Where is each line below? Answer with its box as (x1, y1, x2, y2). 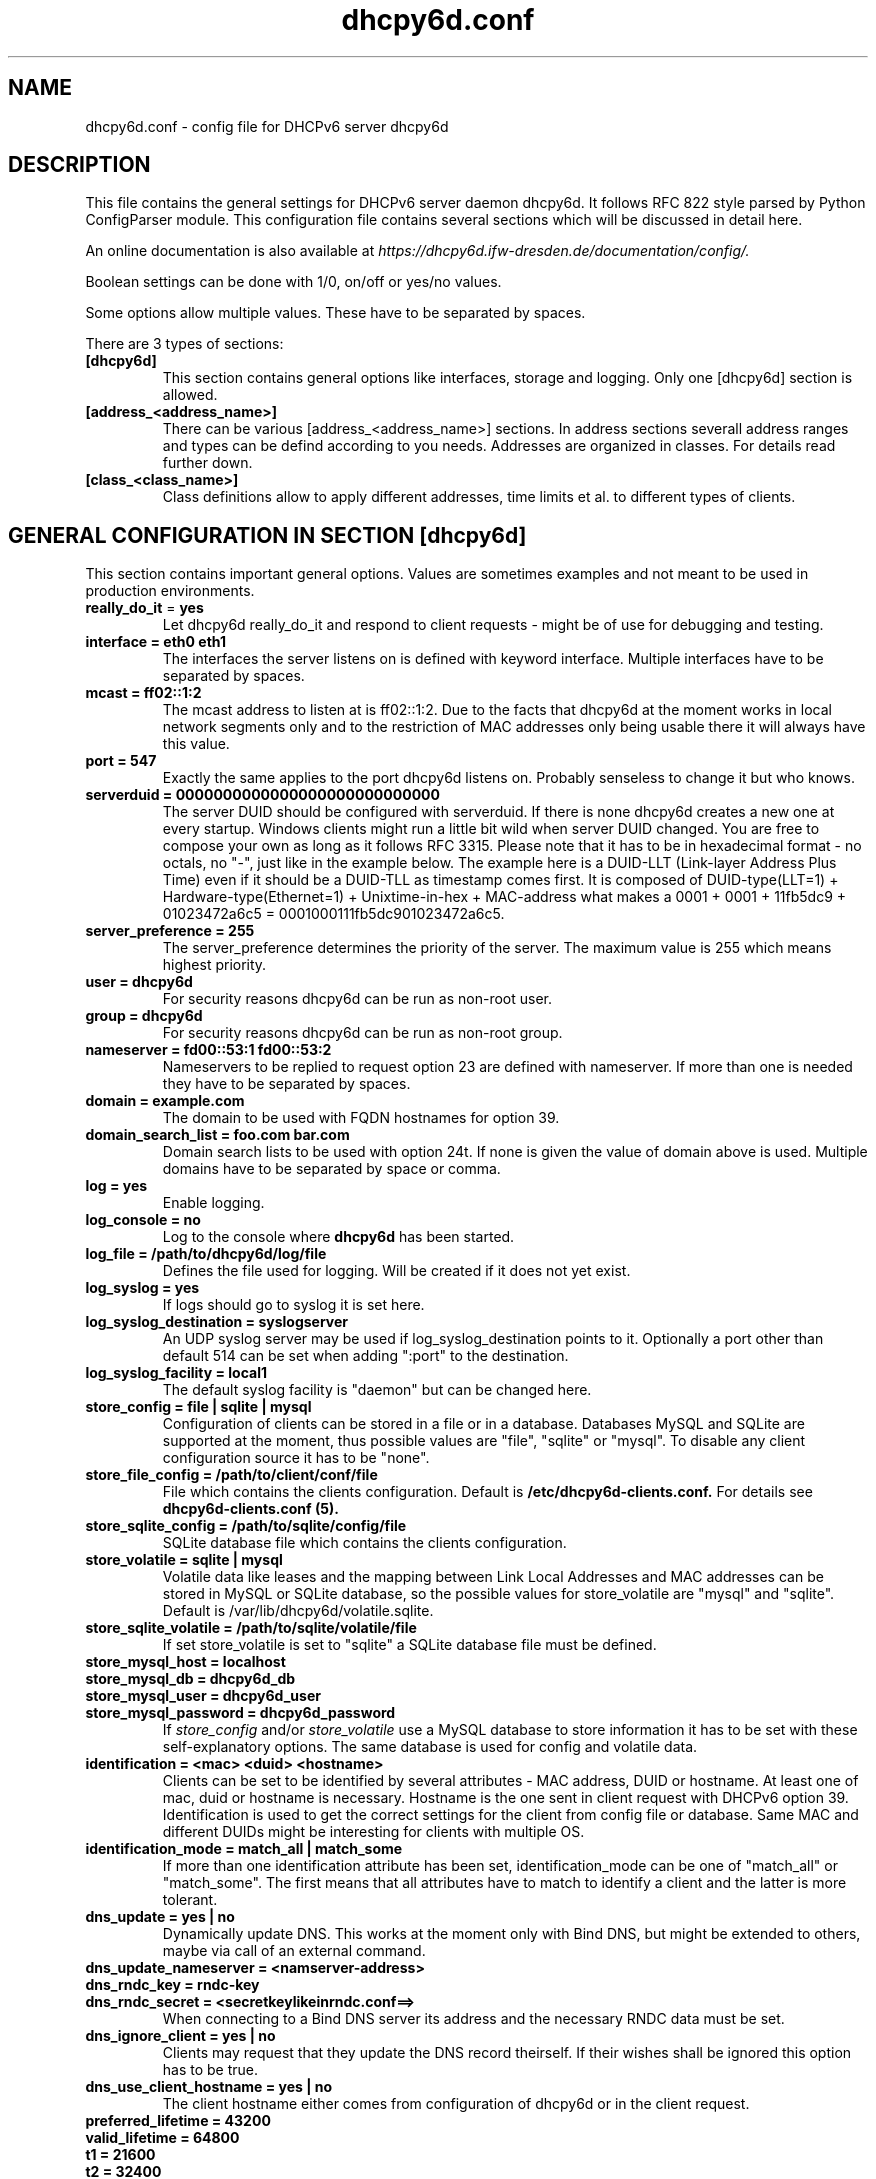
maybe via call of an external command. (162, 1942, 426, 1960)
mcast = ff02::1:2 (85, 684, 202, 702)
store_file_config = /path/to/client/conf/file (85, 1466, 378, 1484)
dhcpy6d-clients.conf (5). (162, 1500, 339, 1518)
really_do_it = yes (85, 599, 204, 617)
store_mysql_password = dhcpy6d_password (85, 1704, 396, 1722)
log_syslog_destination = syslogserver (85, 1313, 349, 1331)
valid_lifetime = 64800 (85, 2129, 240, 2147)
